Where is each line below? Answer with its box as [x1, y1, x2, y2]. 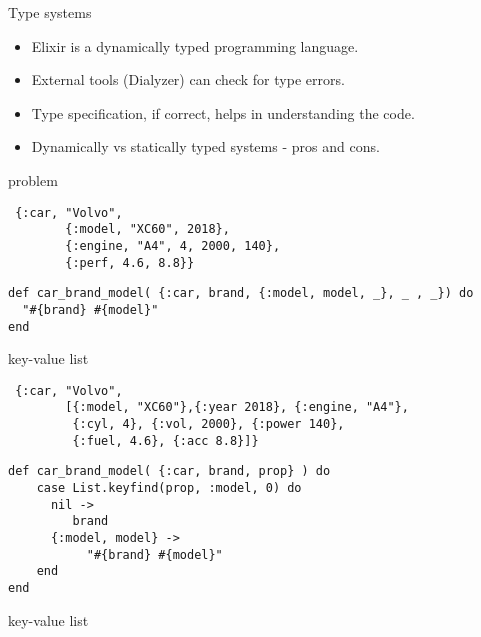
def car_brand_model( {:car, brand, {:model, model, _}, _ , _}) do [8, 286, 474, 301]
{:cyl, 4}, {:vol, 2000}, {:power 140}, [72, 417, 345, 432]
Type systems [8, 2, 92, 22]
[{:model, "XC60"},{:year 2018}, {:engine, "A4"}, [65, 400, 409, 415]
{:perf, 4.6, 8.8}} [65, 255, 195, 270]
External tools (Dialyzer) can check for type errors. [31, 69, 345, 90]
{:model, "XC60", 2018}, [65, 222, 230, 237]
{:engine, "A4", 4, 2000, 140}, [65, 238, 281, 253]
